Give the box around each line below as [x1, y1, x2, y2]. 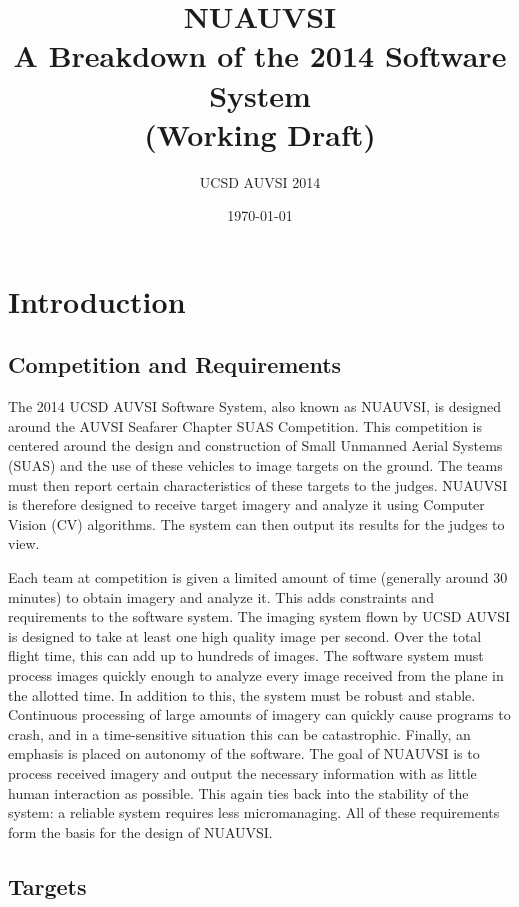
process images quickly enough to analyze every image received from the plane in [8, 664, 504, 685]
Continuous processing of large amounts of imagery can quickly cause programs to [8, 704, 511, 725]
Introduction [8, 280, 186, 321]
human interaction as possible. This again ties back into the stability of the [8, 782, 469, 803]
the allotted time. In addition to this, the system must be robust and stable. [8, 684, 476, 705]
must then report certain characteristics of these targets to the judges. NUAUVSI [8, 474, 508, 495]
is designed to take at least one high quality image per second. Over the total [8, 625, 482, 646]
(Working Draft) [144, 113, 376, 154]
